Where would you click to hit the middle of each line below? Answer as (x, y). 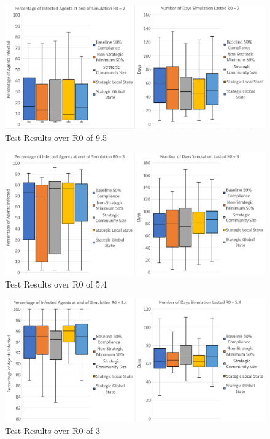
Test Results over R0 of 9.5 (56, 138)
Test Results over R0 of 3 (53, 430)
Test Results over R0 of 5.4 (56, 284)
